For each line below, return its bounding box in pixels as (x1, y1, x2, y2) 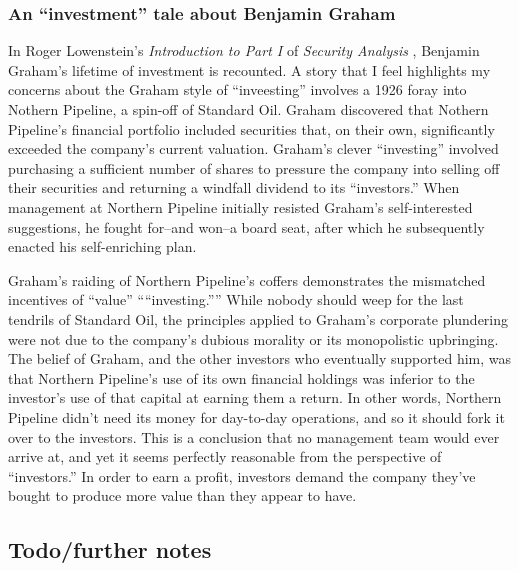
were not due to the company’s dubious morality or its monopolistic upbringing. (8, 328, 499, 349)
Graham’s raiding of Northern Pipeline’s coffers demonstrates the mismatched (8, 269, 486, 290)
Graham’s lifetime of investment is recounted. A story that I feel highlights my (8, 59, 491, 80)
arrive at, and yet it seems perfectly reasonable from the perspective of (8, 446, 442, 467)
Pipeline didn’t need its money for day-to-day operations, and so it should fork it (8, 406, 505, 427)
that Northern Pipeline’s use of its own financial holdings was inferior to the (8, 367, 475, 388)
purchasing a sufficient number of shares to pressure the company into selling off (8, 157, 500, 178)
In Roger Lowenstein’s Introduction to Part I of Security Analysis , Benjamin (8, 40, 480, 61)
